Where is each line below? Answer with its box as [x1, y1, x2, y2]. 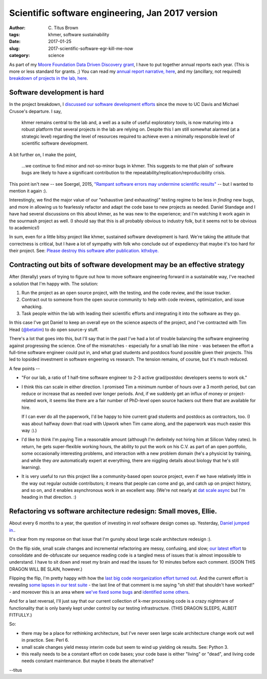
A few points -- [9, 366, 40, 371]
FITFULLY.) [9, 612, 32, 618]
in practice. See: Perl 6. [21, 637, 69, 643]
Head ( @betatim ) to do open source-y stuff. [9, 326, 99, 332]
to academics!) [9, 225, 40, 231]
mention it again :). [9, 188, 47, 194]
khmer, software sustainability [48, 31, 110, 37]
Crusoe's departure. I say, [9, 108, 62, 114]
